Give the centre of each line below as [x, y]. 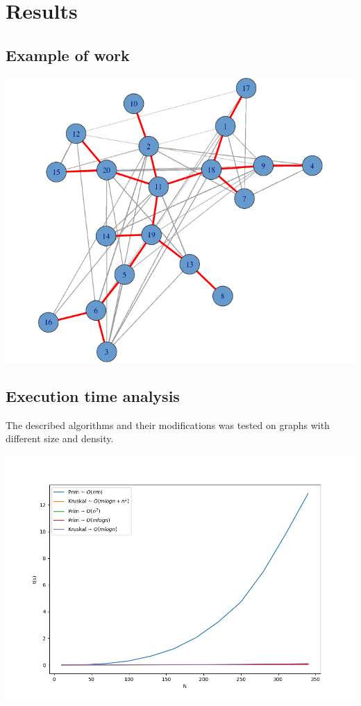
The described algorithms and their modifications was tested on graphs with [168, 425]
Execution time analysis [93, 395]
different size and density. [60, 438]
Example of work [68, 54]
